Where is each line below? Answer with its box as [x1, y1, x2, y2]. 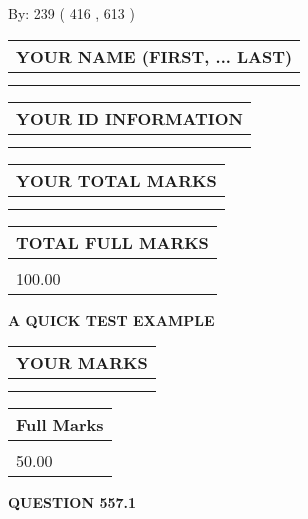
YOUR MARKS [16, 351, 148, 375]
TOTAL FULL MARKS [16, 230, 209, 254]
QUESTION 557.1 [8, 492, 137, 513]
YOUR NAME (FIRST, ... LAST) [16, 44, 293, 68]
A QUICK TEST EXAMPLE [8, 309, 215, 330]
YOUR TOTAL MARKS [16, 168, 217, 192]
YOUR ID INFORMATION [16, 106, 243, 130]
